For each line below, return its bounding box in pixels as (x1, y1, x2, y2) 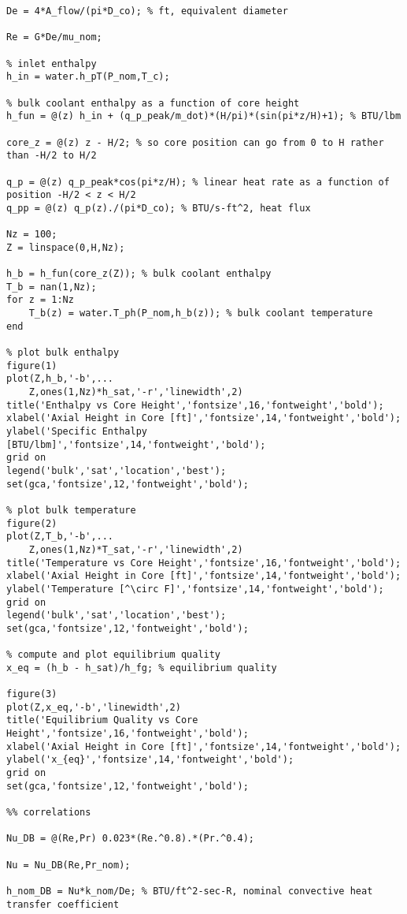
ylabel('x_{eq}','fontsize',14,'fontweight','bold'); (6, 754, 294, 766)
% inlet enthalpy (6, 58, 97, 69)
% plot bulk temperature (6, 504, 136, 516)
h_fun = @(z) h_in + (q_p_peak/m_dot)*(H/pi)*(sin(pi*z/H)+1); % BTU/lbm (6, 110, 401, 122)
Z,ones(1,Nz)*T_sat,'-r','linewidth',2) (28, 543, 243, 555)
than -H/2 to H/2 (6, 150, 97, 162)
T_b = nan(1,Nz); (6, 281, 97, 293)
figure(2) (6, 517, 57, 529)
